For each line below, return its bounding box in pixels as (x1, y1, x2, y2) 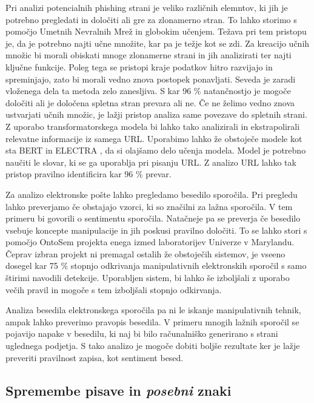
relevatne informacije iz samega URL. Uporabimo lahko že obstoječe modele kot (5, 132, 302, 144)
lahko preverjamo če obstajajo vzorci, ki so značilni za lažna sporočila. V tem (5, 200, 293, 212)
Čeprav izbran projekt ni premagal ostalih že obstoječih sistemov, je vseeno (5, 247, 286, 260)
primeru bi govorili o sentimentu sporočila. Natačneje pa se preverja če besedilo (5, 212, 301, 225)
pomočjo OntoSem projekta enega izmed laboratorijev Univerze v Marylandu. (5, 235, 295, 248)
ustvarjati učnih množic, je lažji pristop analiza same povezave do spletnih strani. (5, 108, 307, 121)
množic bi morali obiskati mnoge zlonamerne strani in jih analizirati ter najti (5, 49, 292, 61)
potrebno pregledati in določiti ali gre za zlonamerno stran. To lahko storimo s (5, 13, 297, 25)
